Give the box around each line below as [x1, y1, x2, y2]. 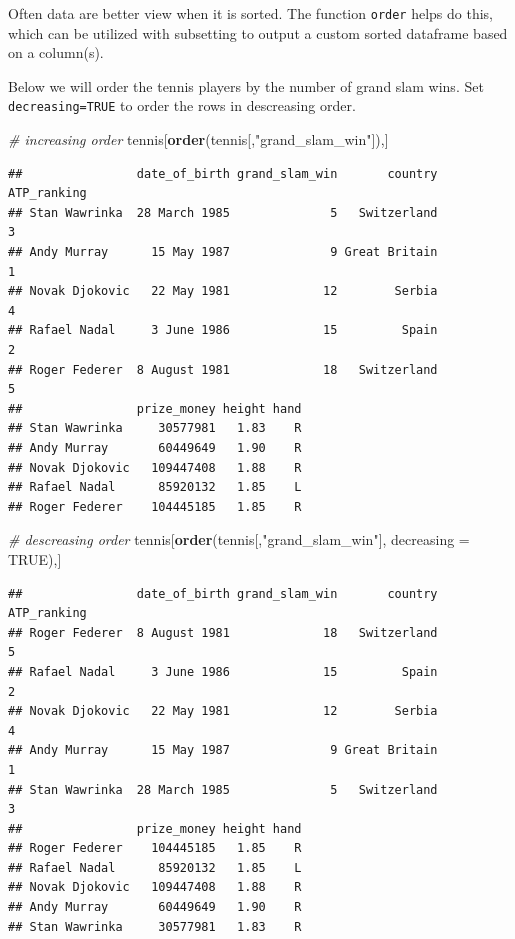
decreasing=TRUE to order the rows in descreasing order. [8, 95, 356, 116]
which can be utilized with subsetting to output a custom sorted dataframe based [8, 22, 508, 43]
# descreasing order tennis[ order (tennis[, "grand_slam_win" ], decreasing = [8, 529, 470, 550]
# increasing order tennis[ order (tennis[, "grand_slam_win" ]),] [8, 129, 389, 150]
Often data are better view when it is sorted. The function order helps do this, [8, 3, 494, 23]
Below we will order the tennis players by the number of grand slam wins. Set [8, 75, 484, 96]
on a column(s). [8, 42, 104, 63]
